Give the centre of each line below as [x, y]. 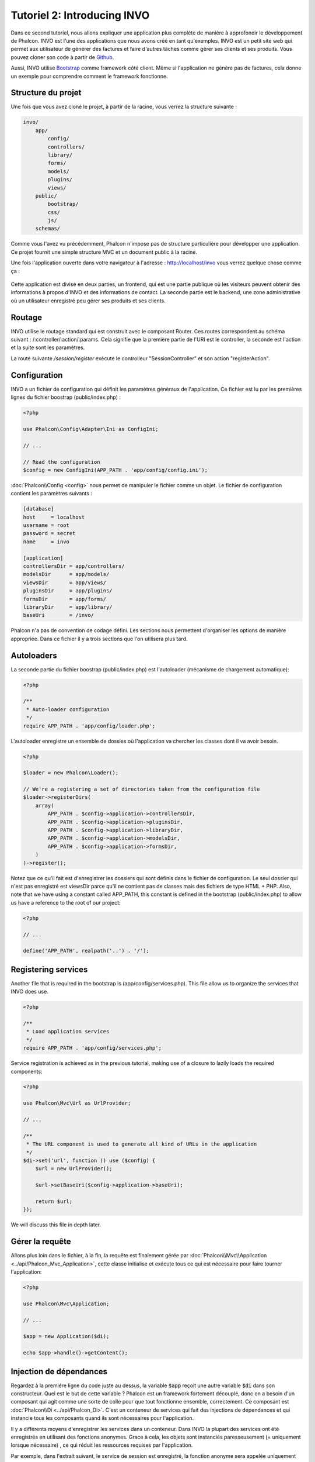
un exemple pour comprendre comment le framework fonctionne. [90, 76]
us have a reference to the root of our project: [66, 902]
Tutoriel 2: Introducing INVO [80, 15]
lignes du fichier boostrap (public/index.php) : [66, 397]
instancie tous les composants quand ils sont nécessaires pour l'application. [102, 1418]
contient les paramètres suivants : [52, 494]
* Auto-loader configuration [68, 709]
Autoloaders [34, 655]
